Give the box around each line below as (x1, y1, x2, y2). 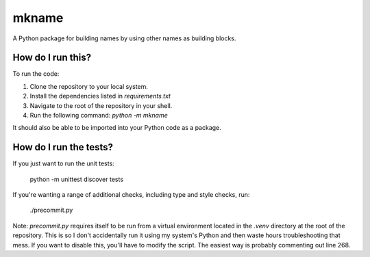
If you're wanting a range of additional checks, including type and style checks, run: (12, 191, 250, 199)
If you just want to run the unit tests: (12, 159, 114, 167)
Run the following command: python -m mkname (29, 111, 168, 120)
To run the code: (12, 70, 60, 78)
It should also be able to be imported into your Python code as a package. (12, 124, 222, 132)
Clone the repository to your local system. (29, 82, 149, 90)
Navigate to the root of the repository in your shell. (29, 101, 173, 109)
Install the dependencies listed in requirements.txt (29, 92, 171, 100)
